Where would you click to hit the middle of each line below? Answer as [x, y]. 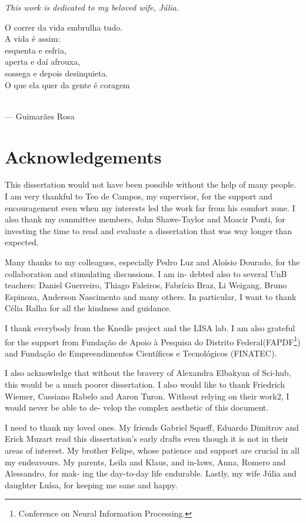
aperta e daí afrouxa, [43, 61]
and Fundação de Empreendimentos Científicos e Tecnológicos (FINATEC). [141, 353]
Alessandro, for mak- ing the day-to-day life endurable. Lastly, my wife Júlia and [151, 473]
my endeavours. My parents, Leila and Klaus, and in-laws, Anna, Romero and [145, 462]
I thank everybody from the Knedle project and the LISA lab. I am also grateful [150, 328]
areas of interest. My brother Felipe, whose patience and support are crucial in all [152, 450]
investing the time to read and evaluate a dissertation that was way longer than [149, 230]
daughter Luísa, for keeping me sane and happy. [91, 484]
